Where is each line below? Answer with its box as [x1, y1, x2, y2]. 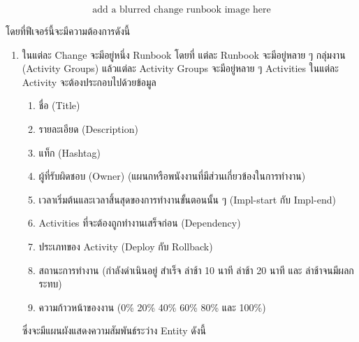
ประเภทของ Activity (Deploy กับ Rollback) [38, 238, 213, 253]
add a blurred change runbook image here [92, 5, 271, 15]
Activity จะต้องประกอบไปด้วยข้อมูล [22, 74, 156, 89]
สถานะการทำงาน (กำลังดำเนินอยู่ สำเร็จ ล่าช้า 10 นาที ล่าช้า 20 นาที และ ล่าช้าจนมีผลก [38, 262, 354, 277]
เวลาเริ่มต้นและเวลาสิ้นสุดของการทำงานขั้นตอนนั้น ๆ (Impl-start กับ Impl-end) [38, 192, 336, 206]
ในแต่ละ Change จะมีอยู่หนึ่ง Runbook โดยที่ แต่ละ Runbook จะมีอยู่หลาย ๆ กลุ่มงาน [22, 47, 346, 62]
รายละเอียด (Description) [38, 121, 138, 136]
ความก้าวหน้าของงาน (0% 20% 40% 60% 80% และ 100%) [38, 299, 266, 314]
